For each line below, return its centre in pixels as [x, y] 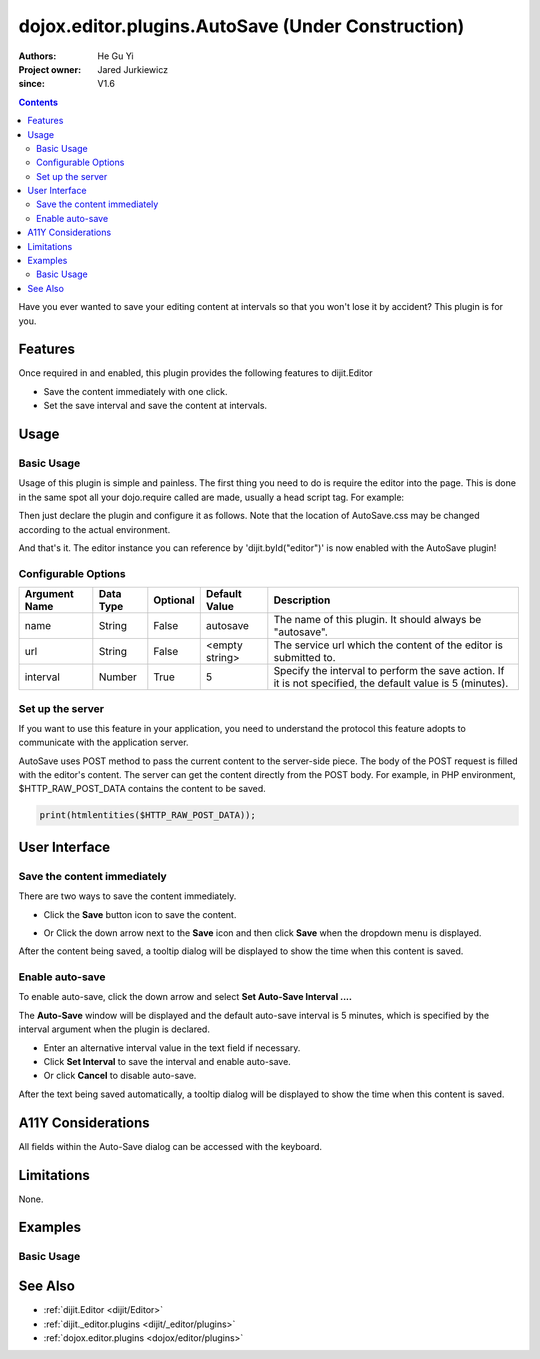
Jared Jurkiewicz [133, 69]
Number [117, 677]
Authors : [37, 56]
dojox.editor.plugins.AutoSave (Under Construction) [241, 26]
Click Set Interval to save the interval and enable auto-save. [167, 1062]
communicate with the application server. [103, 742]
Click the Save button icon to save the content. [140, 914]
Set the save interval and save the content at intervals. [155, 406]
